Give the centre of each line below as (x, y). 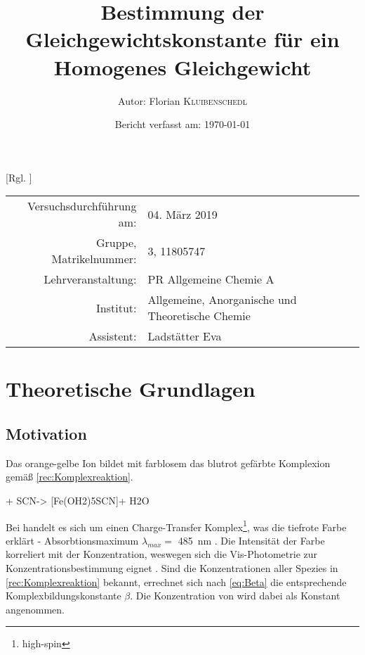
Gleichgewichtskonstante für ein (182, 39)
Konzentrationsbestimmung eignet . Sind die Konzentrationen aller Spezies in (172, 568)
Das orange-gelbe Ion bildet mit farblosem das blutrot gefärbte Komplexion (168, 463)
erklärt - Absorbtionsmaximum (72, 540)
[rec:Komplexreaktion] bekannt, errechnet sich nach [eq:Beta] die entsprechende (176, 581)
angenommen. (35, 609)
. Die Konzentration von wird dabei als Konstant (235, 596)
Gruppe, (116, 243)
